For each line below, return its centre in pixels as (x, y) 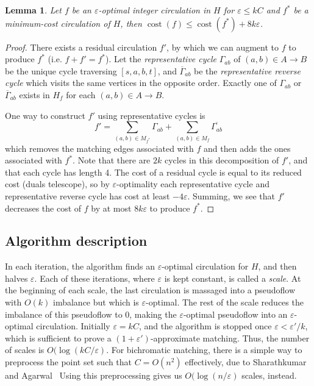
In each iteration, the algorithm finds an (80, 266)
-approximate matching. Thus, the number (230, 338)
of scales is (25, 350)
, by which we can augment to (223, 47)
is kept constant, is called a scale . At (233, 278)
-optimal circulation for (205, 266)
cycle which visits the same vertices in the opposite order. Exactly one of (141, 83)
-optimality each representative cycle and (193, 184)
